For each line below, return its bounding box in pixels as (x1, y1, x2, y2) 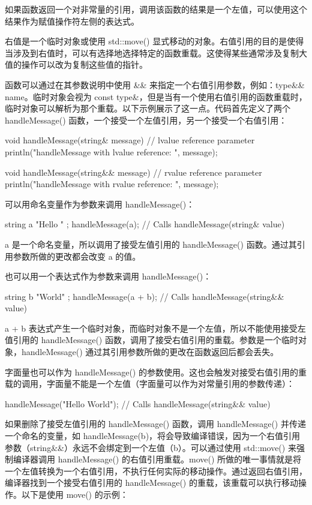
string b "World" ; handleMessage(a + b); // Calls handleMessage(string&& (5, 290, 284, 302)
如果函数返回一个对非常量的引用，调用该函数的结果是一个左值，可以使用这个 (5, 3, 307, 15)
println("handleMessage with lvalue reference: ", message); (5, 145, 218, 158)
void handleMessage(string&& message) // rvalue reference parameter (5, 166, 262, 178)
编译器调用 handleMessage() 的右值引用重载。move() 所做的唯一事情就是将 (13, 453, 302, 465)
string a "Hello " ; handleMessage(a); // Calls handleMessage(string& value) (5, 218, 285, 230)
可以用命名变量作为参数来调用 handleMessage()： (5, 197, 195, 210)
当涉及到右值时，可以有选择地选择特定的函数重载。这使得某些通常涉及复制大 (5, 46, 307, 59)
